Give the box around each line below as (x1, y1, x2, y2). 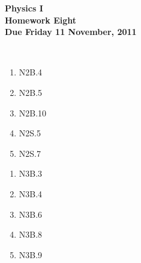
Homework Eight (5, 13, 77, 26)
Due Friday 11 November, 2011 (5, 25, 137, 38)
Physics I (5, 2, 43, 14)
